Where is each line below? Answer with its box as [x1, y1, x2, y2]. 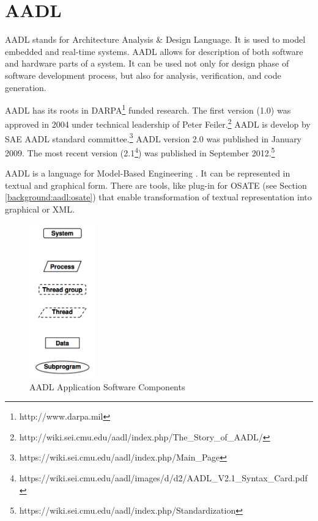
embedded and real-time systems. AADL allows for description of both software [5, 45, 303, 57]
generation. [5, 81, 46, 93]
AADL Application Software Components [29, 380, 185, 393]
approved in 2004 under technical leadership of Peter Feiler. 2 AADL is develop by [5, 116, 311, 130]
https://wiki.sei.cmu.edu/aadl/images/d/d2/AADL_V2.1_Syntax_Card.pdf [19, 472, 308, 484]
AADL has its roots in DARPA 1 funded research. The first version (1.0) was [5, 102, 291, 116]
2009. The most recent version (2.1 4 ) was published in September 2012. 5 [5, 144, 275, 159]
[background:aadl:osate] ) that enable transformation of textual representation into [5, 191, 312, 203]
